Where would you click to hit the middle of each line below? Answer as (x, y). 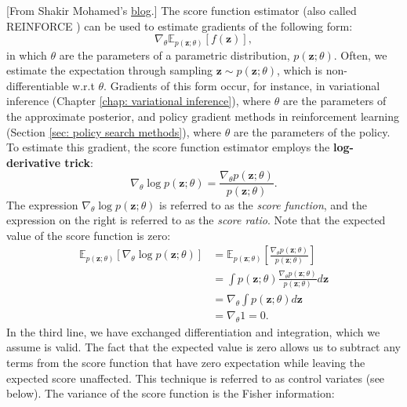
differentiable (38, 85)
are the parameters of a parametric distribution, (174, 55)
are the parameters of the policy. (312, 131)
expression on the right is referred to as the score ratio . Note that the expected (196, 220)
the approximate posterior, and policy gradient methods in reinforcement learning (203, 116)
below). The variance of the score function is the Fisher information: (171, 393)
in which (27, 55)
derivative (34, 162)
